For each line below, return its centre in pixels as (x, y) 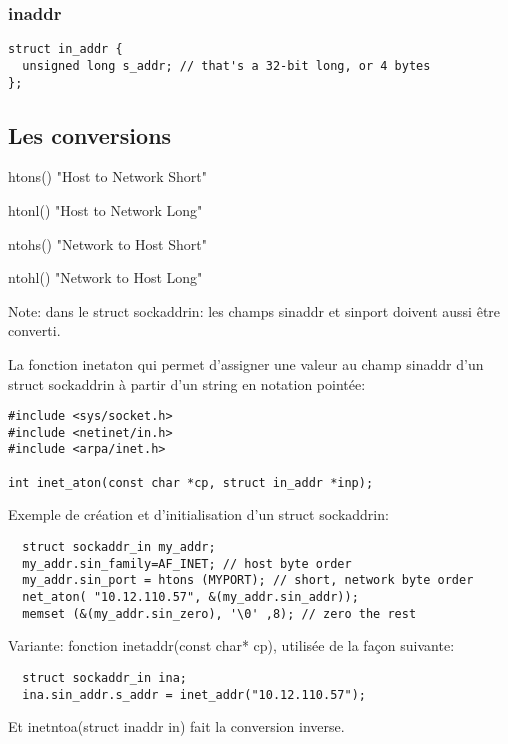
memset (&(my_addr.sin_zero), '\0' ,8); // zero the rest (219, 613)
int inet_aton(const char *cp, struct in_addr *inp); (191, 482)
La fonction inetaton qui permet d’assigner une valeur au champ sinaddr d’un (246, 363)
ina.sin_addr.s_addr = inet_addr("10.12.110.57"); (194, 694)
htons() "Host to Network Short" (107, 176)
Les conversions (90, 134)
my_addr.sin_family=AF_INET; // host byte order (187, 563)
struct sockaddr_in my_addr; (119, 547)
